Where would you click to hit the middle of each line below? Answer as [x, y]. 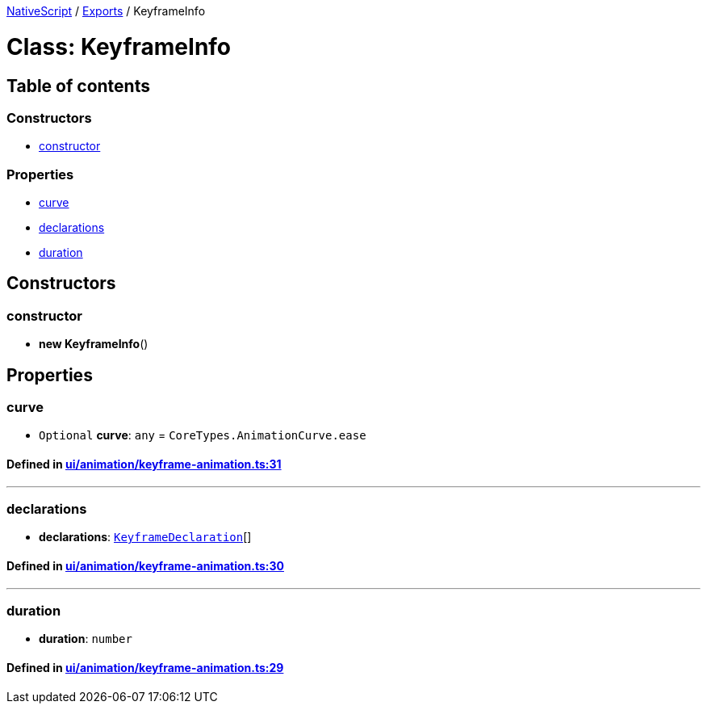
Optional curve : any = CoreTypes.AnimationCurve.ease [203, 435]
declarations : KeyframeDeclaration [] [145, 537]
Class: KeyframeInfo [119, 46]
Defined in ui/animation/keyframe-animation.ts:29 [145, 668]
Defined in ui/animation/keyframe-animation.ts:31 [144, 464]
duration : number [86, 639]
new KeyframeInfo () [94, 344]
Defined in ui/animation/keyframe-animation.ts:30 [145, 566]
